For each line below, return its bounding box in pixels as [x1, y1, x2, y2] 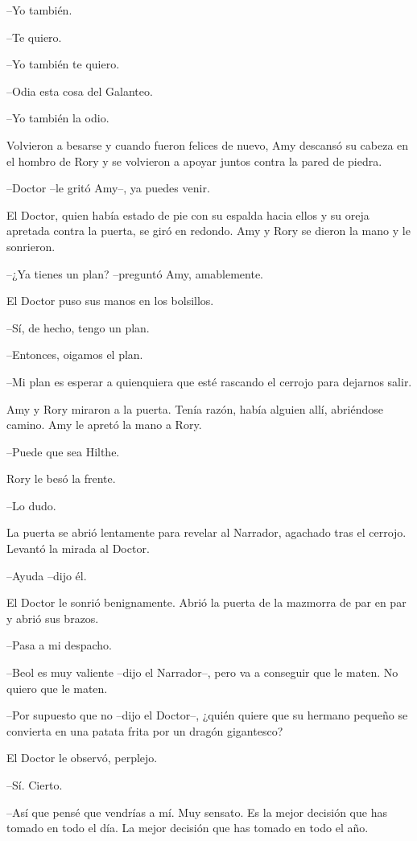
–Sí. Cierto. [6, 777, 63, 793]
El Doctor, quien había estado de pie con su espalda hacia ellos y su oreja [6, 206, 370, 223]
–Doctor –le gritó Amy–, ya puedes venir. [6, 179, 210, 196]
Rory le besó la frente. [6, 470, 116, 487]
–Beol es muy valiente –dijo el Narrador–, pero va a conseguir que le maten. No [6, 664, 398, 681]
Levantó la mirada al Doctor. [6, 540, 150, 557]
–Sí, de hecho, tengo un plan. [6, 319, 150, 336]
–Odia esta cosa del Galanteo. [6, 82, 153, 99]
